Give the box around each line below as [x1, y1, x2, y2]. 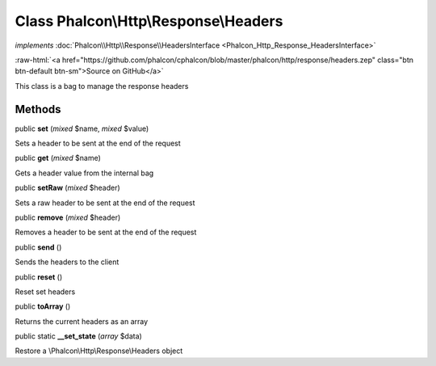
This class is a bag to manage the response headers [15, 81, 189, 90]
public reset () [15, 271, 63, 282]
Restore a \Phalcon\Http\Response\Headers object [15, 346, 183, 355]
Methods [15, 102, 61, 116]
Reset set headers [15, 287, 76, 297]
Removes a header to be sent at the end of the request [15, 227, 197, 238]
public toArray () [15, 301, 71, 311]
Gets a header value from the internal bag [15, 168, 154, 178]
